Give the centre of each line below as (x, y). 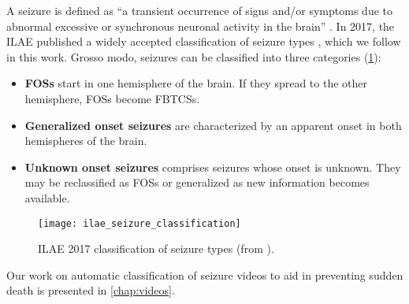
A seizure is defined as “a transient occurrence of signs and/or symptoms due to (199, 10)
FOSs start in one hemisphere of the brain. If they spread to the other (196, 83)
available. (47, 197)
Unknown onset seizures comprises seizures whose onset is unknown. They (213, 167)
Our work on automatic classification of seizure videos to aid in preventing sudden (205, 274)
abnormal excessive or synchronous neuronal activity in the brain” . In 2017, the (201, 26)
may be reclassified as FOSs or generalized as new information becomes (197, 182)
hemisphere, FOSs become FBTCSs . (112, 98)
